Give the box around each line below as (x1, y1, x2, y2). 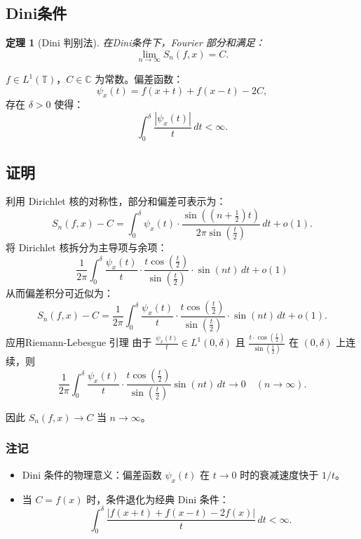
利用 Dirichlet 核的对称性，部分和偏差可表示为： (6, 194, 226, 208)
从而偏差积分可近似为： (6, 286, 114, 300)
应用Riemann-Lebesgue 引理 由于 (6, 335, 152, 350)
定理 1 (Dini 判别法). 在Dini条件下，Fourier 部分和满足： (6, 35, 265, 50)
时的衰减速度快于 (240, 467, 319, 481)
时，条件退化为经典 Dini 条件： (86, 491, 229, 506)
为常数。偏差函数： (95, 72, 184, 86)
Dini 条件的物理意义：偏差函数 (22, 467, 162, 481)
